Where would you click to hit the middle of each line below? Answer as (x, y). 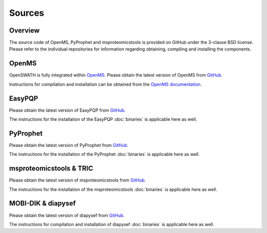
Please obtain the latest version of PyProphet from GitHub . (69, 145)
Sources (27, 13)
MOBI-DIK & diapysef (43, 204)
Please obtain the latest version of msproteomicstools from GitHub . (77, 180)
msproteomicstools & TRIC (51, 168)
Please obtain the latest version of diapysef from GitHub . (67, 215)
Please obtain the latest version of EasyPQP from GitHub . (67, 110)
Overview (24, 30)
